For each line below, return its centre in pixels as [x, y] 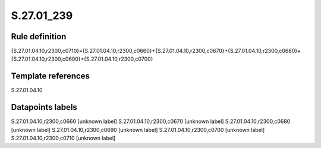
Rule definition [39, 37]
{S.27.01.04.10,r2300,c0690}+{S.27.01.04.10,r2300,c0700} [82, 59]
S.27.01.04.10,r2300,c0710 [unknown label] [63, 138]
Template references [51, 76]
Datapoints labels [44, 107]
